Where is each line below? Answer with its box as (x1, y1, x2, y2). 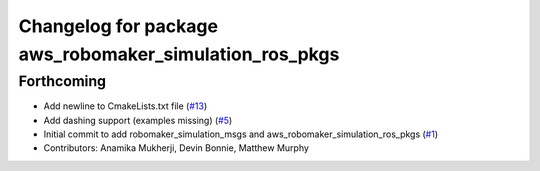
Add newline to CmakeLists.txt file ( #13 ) (43, 100, 208, 112)
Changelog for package (18, 15, 219, 37)
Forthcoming (18, 72, 107, 90)
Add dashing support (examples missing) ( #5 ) (43, 114, 233, 126)
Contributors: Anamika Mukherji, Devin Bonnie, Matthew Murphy (43, 142, 310, 154)
